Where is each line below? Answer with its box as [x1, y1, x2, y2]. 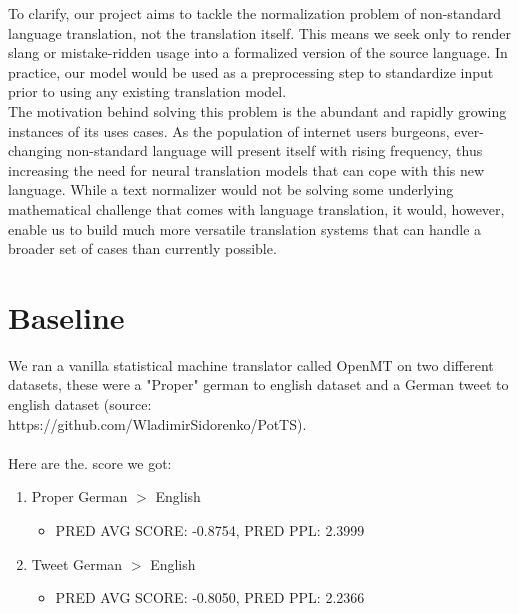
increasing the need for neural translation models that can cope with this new [8, 159, 485, 180]
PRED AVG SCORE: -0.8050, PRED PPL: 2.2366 [55, 587, 365, 608]
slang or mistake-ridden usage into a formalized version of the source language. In [8, 42, 508, 63]
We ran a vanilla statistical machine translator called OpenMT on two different [8, 354, 494, 375]
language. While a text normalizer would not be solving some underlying [8, 179, 454, 200]
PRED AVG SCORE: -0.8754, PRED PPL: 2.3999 [55, 520, 365, 540]
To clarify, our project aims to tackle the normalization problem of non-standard [8, 3, 502, 23]
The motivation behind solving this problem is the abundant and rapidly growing [8, 100, 507, 121]
